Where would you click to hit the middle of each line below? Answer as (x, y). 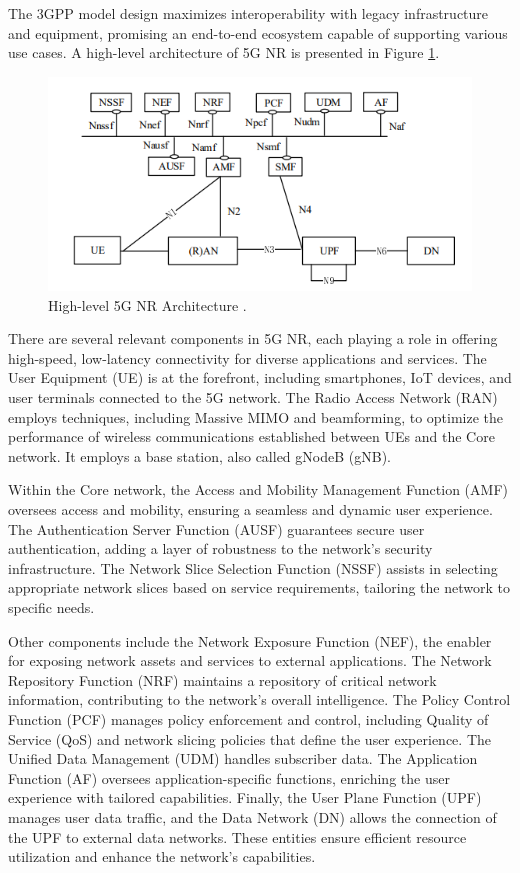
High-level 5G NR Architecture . (147, 304)
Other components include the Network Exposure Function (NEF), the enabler (250, 640)
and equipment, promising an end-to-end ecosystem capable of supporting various (258, 32)
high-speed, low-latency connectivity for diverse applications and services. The (247, 357)
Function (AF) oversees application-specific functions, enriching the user (229, 777)
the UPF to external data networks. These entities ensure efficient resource (237, 836)
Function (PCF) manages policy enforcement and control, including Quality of (248, 718)
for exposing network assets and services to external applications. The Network (250, 660)
